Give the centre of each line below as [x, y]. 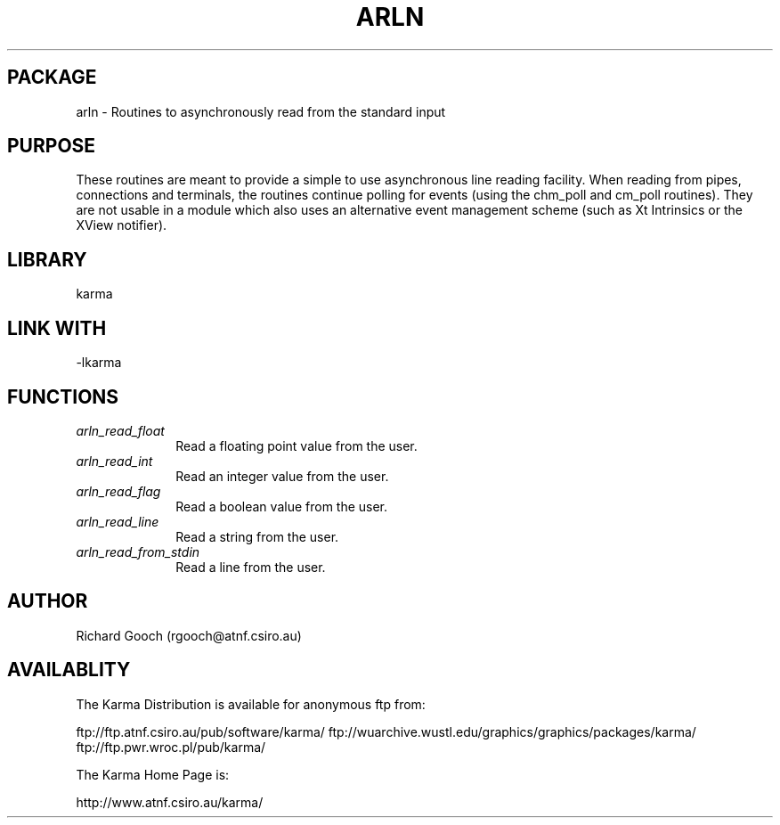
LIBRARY [47, 259]
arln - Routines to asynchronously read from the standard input [261, 111]
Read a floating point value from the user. [297, 445]
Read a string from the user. [257, 536]
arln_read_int [114, 461]
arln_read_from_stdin [138, 551]
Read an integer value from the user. [282, 476]
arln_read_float [120, 430]
